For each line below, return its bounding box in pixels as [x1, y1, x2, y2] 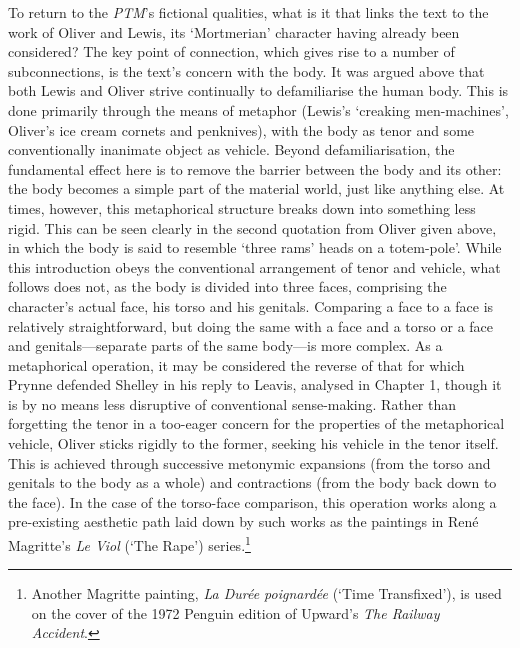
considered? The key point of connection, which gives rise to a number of [8, 41, 455, 62]
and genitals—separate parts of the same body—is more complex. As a [8, 335, 443, 356]
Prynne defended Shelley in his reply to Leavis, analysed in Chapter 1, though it [8, 374, 502, 395]
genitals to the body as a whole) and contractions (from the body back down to [8, 472, 497, 493]
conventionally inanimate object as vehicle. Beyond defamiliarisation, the [8, 139, 455, 160]
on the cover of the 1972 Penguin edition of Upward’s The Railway [31, 602, 440, 623]
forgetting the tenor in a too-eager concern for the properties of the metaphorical [8, 413, 505, 434]
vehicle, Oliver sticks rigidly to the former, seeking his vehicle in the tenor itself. [8, 433, 499, 454]
